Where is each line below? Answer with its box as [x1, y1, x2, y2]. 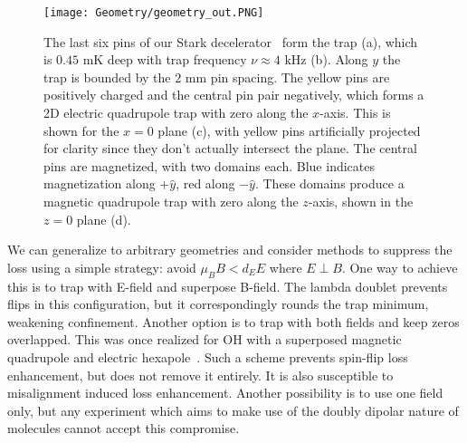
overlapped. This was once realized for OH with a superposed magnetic [7, 330, 402, 349]
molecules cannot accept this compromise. [7, 419, 240, 438]
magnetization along [43, 174, 156, 193]
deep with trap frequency [107, 50, 247, 69]
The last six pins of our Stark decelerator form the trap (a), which [43, 32, 418, 51]
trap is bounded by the [43, 67, 171, 86]
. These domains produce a [254, 174, 405, 193]
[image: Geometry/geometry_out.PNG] [43, 6, 264, 19]
